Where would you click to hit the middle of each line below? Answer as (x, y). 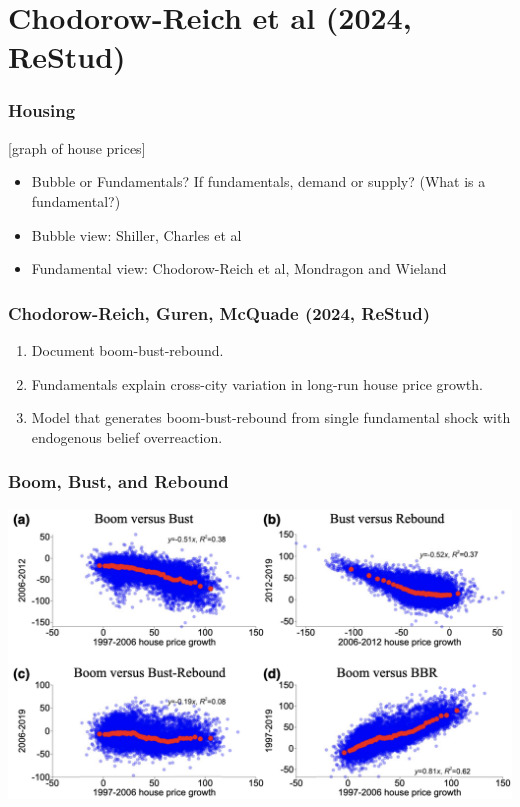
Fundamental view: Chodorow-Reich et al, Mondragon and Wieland (239, 268)
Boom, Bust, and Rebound (118, 481)
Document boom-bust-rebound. (127, 349)
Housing (42, 110)
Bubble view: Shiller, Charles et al (136, 234)
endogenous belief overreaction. (127, 436)
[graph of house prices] (77, 147)
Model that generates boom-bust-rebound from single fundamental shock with (271, 417)
